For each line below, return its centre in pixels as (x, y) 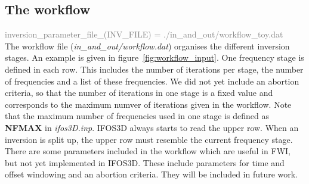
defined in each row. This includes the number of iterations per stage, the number (154, 69)
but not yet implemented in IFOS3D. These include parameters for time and (145, 162)
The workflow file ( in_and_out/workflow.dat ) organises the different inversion (147, 46)
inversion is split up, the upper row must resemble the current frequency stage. (149, 139)
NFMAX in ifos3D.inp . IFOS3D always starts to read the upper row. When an (152, 127)
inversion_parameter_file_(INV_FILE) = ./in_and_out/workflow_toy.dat (144, 34)
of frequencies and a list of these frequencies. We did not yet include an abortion (152, 81)
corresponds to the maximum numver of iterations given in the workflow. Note (148, 104)
